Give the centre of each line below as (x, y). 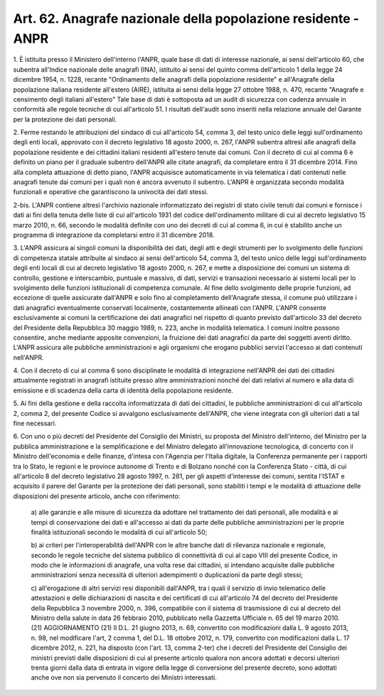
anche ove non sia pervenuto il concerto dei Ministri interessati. (124, 678)
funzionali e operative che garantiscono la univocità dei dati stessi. (111, 192)
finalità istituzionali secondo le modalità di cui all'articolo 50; (119, 532)
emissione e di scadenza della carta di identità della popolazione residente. (123, 390)
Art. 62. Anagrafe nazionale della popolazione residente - (186, 18)
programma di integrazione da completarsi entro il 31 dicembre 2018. (114, 235)
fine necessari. (35, 424)
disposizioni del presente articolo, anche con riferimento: (97, 496)
